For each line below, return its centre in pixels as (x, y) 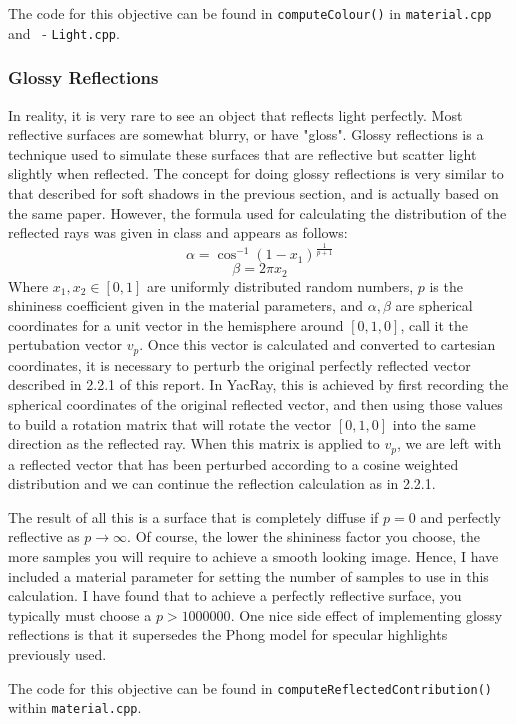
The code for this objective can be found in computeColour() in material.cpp (250, 13)
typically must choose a (80, 614)
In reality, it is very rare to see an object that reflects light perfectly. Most (235, 114)
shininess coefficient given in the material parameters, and (186, 305)
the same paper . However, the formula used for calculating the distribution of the (257, 212)
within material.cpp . (75, 707)
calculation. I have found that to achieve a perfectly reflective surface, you (235, 595)
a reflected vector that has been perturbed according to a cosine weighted (233, 463)
